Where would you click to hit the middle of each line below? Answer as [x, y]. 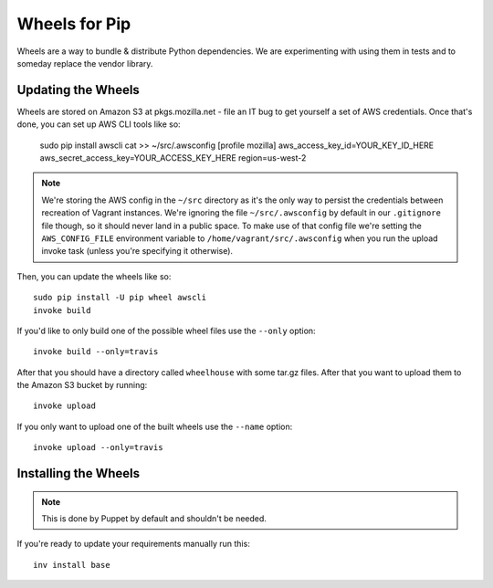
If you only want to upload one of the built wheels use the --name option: [155, 426]
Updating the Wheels [79, 90]
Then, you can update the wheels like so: [94, 276]
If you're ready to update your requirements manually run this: [133, 544]
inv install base [72, 565]
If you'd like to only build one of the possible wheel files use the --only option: [166, 331]
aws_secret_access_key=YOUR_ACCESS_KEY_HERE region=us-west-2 [173, 158]
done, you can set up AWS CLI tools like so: [99, 124]
